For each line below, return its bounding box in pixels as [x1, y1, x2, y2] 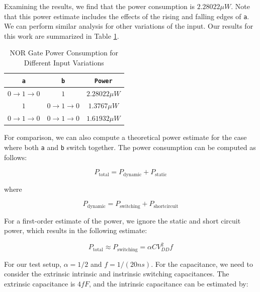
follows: [4, 152, 27, 162]
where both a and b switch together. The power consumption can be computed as [4, 141, 256, 152]
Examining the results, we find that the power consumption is [4, 1, 195, 11]
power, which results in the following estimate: [4, 225, 147, 236]
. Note [231, 1, 250, 11]
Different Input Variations [24, 57, 104, 68]
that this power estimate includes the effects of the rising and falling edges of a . [4, 11, 249, 21]
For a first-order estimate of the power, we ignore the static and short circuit [4, 215, 241, 226]
